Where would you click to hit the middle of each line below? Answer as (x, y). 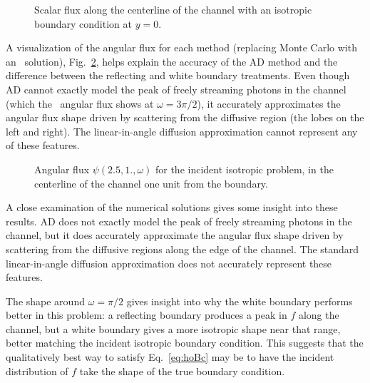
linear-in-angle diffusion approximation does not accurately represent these (169, 263)
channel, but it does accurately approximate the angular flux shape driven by (175, 235)
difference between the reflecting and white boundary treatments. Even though (178, 75)
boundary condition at (83, 23)
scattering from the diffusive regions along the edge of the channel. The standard (183, 249)
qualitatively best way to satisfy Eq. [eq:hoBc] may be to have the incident (170, 357)
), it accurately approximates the (269, 103)
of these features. (43, 145)
